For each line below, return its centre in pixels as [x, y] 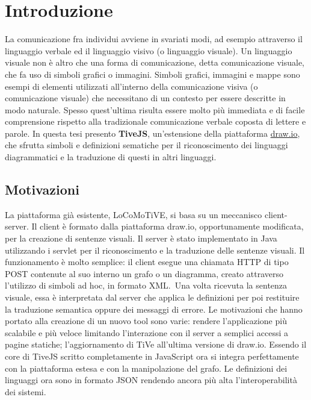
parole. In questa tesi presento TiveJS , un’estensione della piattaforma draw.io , [152, 133]
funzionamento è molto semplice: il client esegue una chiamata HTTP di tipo [147, 262]
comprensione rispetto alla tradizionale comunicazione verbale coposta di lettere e [155, 121]
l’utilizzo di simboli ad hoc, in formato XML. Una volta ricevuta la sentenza [146, 285]
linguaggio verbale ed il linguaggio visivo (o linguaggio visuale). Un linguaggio [149, 50]
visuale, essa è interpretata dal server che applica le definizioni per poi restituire [152, 297]
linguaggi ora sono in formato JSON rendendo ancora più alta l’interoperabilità [151, 380]
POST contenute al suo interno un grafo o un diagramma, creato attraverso [144, 273]
